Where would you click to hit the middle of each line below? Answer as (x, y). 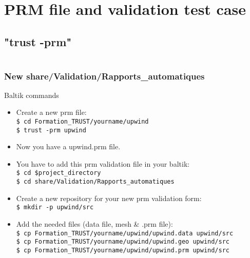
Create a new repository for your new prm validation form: (109, 198)
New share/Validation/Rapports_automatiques (104, 76)
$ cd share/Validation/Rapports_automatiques (95, 182)
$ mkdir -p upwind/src (55, 207)
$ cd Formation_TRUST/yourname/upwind (82, 121)
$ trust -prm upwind (51, 130)
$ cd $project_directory (59, 173)
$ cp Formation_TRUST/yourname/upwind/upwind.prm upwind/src (123, 250)
